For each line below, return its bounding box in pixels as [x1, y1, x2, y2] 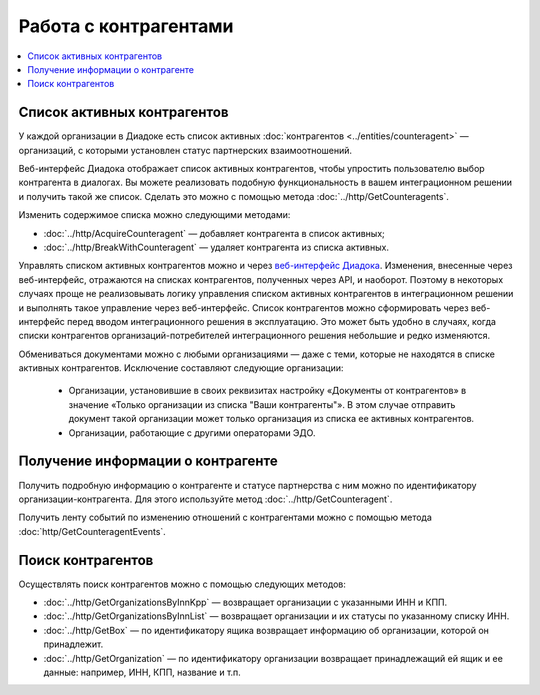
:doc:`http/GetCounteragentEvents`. [18, 525, 167, 537]
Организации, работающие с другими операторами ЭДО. [68, 426, 316, 439]
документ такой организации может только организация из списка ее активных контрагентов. [68, 413, 475, 425]
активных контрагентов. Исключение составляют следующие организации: [18, 362, 344, 374]
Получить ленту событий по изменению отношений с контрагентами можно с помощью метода [18, 511, 432, 524]
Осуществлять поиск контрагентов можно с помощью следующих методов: [18, 578, 347, 590]
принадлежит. [43, 638, 104, 650]
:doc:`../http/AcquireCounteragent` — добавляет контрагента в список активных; [43, 227, 385, 239]
